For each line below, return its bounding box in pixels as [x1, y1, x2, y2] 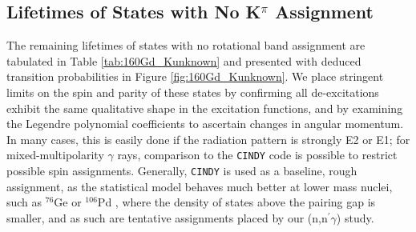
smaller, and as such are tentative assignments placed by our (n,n [6, 209, 328, 226]
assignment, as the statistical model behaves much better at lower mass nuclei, [6, 178, 393, 194]
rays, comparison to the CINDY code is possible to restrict [117, 146, 398, 163]
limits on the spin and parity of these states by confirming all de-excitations [6, 83, 379, 100]
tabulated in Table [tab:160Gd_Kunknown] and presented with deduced [6, 52, 361, 69]
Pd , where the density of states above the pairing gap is [97, 194, 376, 210]
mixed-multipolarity [6, 146, 104, 163]
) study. [336, 209, 374, 226]
